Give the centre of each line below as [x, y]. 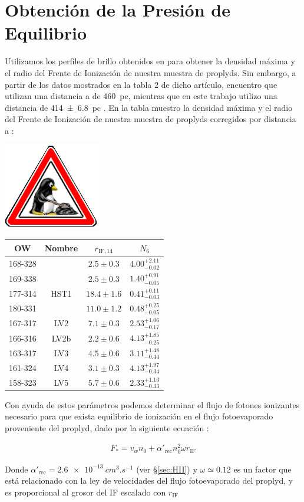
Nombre [61, 247]
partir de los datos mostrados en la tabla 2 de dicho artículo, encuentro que [141, 84]
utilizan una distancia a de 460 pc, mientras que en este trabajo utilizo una [141, 96]
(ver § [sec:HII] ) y [167, 469]
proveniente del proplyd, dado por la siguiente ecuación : [107, 427]
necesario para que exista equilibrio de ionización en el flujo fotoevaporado [139, 416]
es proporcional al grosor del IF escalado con [85, 492]
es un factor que [262, 469]
